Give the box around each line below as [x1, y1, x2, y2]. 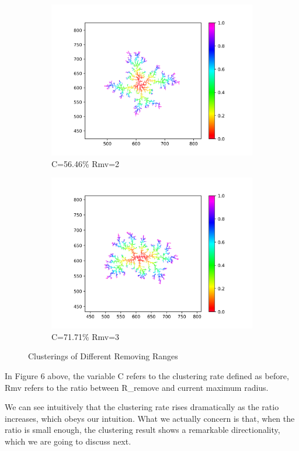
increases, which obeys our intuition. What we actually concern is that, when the [5, 412, 295, 424]
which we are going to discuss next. [5, 435, 131, 447]
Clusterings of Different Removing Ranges [28, 350, 178, 362]
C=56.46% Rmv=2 [51, 157, 120, 169]
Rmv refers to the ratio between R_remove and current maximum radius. [5, 381, 269, 393]
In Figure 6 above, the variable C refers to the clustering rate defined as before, [5, 369, 289, 381]
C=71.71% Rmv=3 [51, 330, 120, 342]
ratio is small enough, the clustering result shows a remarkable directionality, [5, 424, 280, 436]
